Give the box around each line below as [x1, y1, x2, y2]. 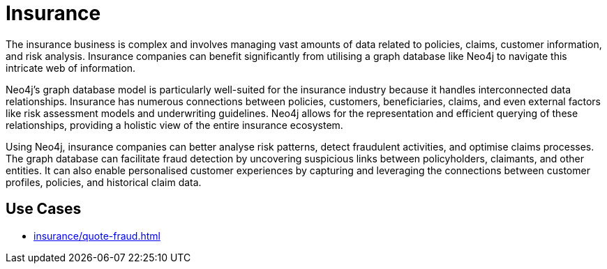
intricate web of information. [6, 61, 136, 74]
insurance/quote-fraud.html [33, 229, 160, 242]
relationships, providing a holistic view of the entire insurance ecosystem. [6, 118, 343, 131]
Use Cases [6, 200, 82, 218]
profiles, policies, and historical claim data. [6, 176, 202, 188]
